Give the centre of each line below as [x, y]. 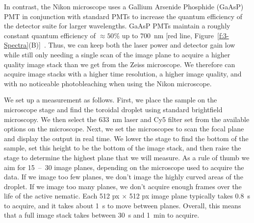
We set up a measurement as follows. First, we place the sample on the [111, 100]
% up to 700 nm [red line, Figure [164, 35]
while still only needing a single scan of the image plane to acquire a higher [117, 54]
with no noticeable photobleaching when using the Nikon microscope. [108, 83]
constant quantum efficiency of [50, 35]
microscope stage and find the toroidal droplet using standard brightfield [113, 109]
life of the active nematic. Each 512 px [62, 196]
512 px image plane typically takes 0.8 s [190, 196]
